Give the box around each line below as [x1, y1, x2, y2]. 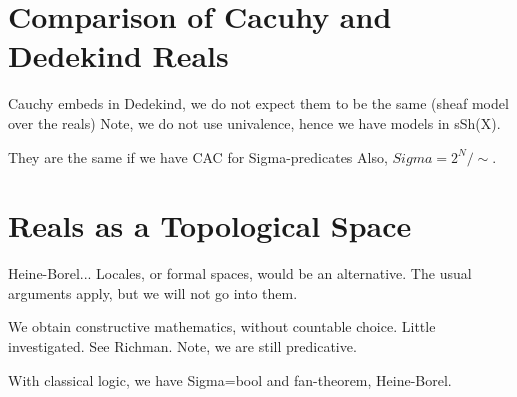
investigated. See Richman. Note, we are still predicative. [8, 336, 357, 356]
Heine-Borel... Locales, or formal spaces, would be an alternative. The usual [8, 263, 472, 284]
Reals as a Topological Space [8, 205, 412, 246]
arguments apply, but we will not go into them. [8, 282, 298, 303]
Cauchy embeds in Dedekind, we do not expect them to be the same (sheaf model [8, 93, 509, 114]
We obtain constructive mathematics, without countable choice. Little [8, 316, 436, 337]
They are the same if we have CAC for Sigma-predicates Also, [8, 146, 388, 167]
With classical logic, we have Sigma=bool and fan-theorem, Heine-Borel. [8, 369, 452, 390]
